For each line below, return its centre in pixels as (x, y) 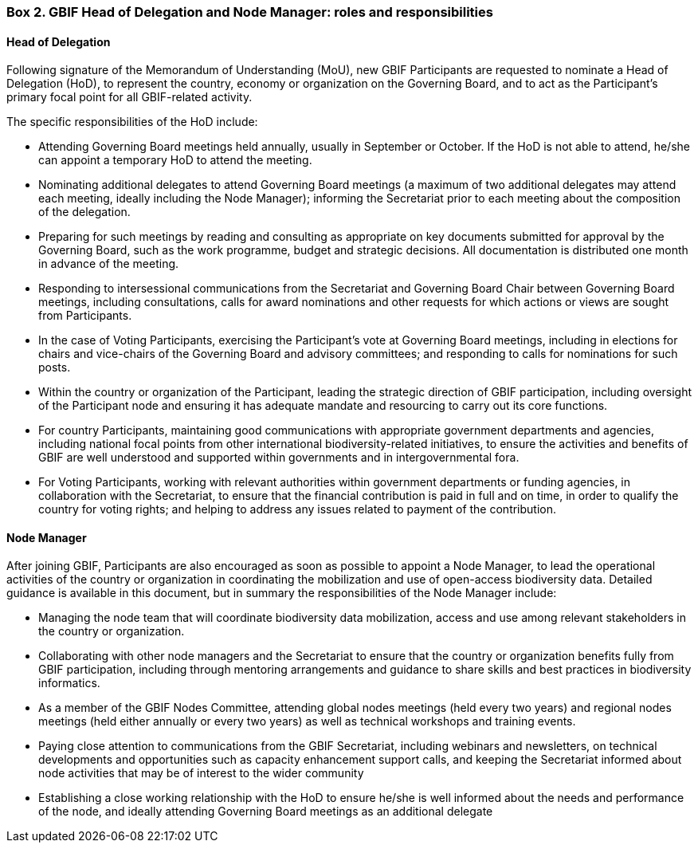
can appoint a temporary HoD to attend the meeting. (175, 160)
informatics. (69, 683)
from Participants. (85, 316)
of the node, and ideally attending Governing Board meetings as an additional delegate (266, 812)
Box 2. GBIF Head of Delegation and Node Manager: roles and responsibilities (250, 12)
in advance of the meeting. (109, 264)
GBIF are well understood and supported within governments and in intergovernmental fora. (279, 458)
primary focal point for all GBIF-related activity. (129, 97)
